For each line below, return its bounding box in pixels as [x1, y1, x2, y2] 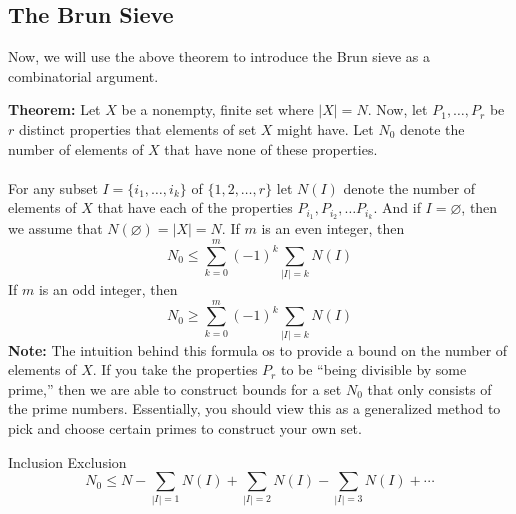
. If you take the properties [92, 359, 258, 380]
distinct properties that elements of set [18, 118, 257, 139]
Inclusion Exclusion [8, 451, 127, 472]
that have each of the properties [97, 197, 293, 218]
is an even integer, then [261, 218, 405, 239]
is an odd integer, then [38, 278, 178, 299]
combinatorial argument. [8, 65, 159, 86]
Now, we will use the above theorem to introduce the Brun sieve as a [8, 46, 431, 67]
